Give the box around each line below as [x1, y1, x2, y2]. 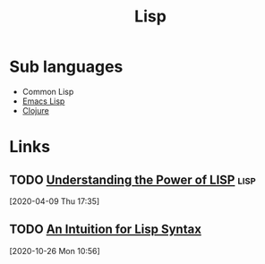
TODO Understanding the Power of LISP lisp [9, 172, 257, 187]
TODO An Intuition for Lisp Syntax [9, 222, 201, 237]
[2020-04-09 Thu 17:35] [9, 195, 100, 207]
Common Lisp [21, 86, 74, 97]
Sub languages [9, 56, 124, 77]
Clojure [21, 105, 49, 115]
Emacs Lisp [21, 96, 65, 106]
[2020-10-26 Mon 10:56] [9, 245, 100, 256]
